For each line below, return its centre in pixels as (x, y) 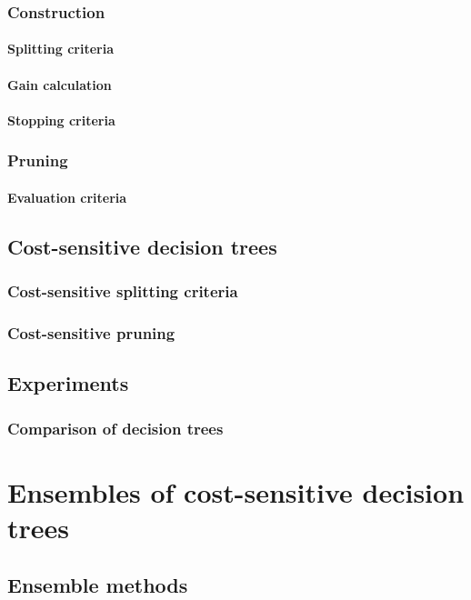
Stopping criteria (61, 120)
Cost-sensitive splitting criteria (123, 291)
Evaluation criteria (67, 197)
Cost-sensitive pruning (91, 332)
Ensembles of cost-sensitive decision (236, 491)
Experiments (68, 383)
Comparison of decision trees (115, 428)
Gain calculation (60, 84)
